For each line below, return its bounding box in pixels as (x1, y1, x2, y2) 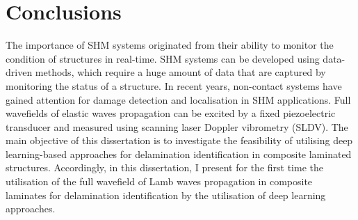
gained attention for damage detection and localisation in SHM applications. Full (6, 92, 351, 107)
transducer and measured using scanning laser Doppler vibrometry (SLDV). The (6, 119, 348, 134)
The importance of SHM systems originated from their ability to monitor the (6, 38, 334, 52)
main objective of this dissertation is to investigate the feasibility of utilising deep (6, 133, 353, 148)
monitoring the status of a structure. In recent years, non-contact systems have (6, 78, 342, 93)
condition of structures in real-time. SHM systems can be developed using (6, 51, 320, 65)
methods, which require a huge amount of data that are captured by (35, 65, 326, 79)
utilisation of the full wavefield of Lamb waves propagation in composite (6, 174, 313, 189)
